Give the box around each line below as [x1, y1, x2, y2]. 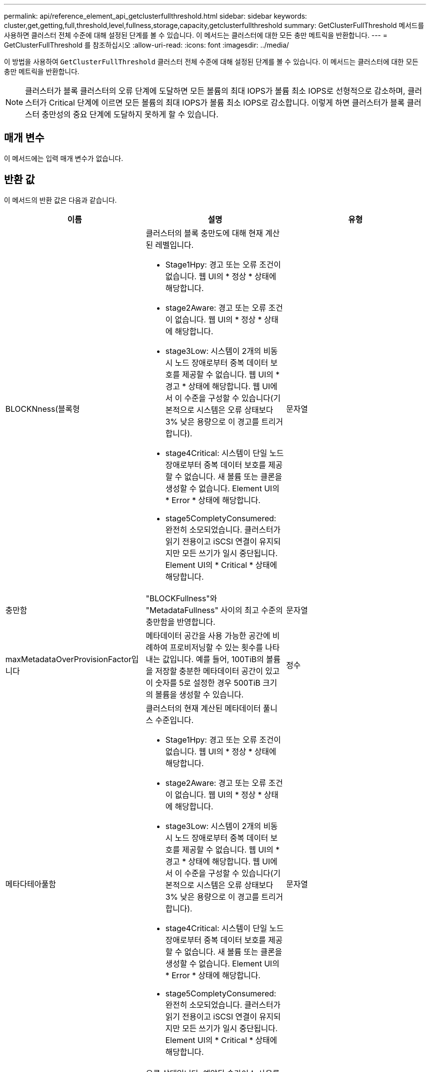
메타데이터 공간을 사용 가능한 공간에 [145, 630, 270, 641]
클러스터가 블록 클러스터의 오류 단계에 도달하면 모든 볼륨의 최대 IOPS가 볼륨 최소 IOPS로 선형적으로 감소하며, [25, 86, 405, 96]
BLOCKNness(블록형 [5, 403, 80, 414]
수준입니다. [155, 715, 194, 725]
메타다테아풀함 [5, 879, 56, 889]
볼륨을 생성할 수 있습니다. [155, 689, 244, 699]
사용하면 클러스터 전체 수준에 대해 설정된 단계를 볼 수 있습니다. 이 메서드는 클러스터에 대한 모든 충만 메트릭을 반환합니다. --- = [4, 31, 388, 39]
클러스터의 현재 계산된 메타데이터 [145, 703, 261, 713]
